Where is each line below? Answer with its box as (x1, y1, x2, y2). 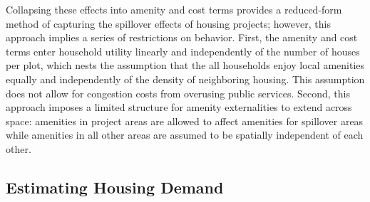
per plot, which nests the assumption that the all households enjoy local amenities (6, 58, 365, 73)
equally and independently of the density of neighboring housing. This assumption (6, 71, 365, 86)
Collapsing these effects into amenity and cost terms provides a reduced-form (6, 2, 342, 16)
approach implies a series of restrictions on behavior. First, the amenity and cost (6, 30, 358, 45)
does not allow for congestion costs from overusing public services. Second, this (6, 85, 350, 100)
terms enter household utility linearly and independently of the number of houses (6, 43, 360, 58)
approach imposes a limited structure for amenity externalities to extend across (6, 100, 352, 115)
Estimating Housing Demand (6, 176, 224, 198)
